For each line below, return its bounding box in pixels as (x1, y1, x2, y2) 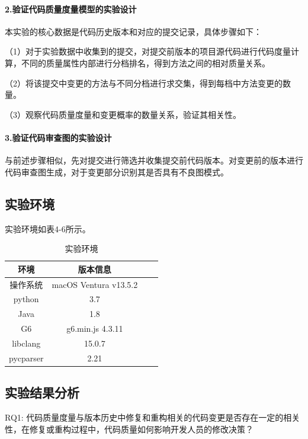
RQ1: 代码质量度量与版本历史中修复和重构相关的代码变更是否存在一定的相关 (5, 411, 300, 424)
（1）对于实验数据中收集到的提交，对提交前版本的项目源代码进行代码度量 (5, 45, 291, 57)
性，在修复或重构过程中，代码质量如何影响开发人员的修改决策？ (5, 422, 254, 435)
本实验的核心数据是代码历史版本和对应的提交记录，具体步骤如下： (5, 25, 262, 37)
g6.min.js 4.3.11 (66, 322, 123, 335)
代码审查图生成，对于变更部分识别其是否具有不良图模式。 (5, 165, 229, 178)
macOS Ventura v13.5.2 (52, 278, 138, 290)
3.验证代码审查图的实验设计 (5, 131, 112, 143)
